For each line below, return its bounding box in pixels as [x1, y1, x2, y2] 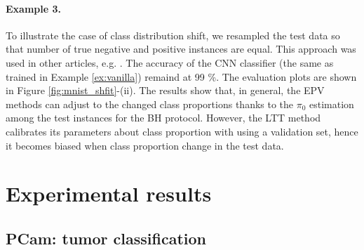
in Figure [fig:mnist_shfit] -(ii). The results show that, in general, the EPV [6, 83, 325, 98]
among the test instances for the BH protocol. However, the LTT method [6, 110, 321, 125]
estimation [309, 96, 354, 111]
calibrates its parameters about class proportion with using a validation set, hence [6, 124, 358, 138]
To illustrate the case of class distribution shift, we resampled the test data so [6, 27, 340, 42]
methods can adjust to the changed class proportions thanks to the [6, 96, 294, 111]
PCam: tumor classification [6, 227, 206, 249]
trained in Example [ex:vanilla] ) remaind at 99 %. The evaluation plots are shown [6, 69, 357, 84]
